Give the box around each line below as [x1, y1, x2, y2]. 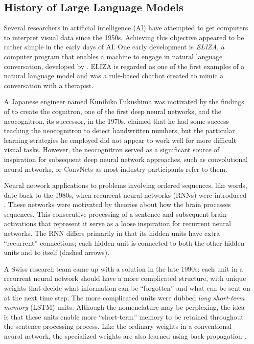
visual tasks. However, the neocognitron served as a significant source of [4, 144, 220, 155]
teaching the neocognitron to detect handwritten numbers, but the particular [4, 125, 235, 136]
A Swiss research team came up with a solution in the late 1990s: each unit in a [4, 263, 243, 274]
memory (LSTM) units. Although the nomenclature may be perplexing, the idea [4, 302, 245, 312]
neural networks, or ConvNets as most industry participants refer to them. [4, 163, 228, 174]
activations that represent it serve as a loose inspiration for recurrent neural [4, 218, 231, 229]
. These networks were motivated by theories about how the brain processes [4, 199, 231, 209]
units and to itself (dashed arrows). [4, 247, 110, 257]
